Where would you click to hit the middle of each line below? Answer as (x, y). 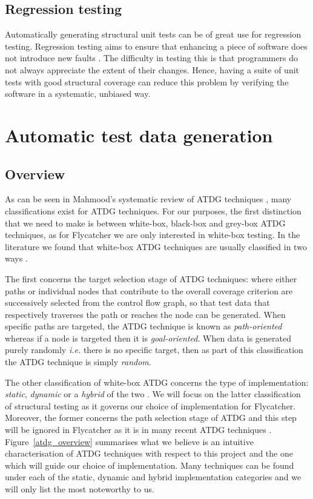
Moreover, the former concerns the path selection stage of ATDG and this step (151, 418)
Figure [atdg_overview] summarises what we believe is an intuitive (129, 441)
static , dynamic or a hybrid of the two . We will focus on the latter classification (153, 394)
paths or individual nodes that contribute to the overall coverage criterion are (149, 290)
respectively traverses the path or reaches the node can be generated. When (145, 314)
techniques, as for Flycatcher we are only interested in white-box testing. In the (153, 235)
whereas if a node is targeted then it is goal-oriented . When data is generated (148, 338)
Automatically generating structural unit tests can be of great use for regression (153, 34)
